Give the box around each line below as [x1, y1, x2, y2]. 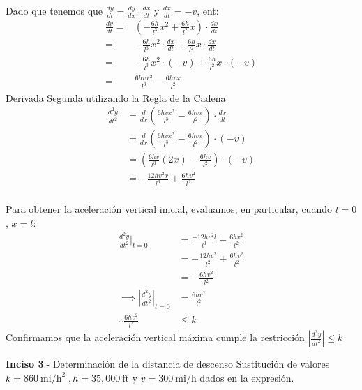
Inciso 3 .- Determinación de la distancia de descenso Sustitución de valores [6, 357, 330, 371]
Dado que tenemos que [6, 3, 103, 17]
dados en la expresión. [199, 370, 294, 384]
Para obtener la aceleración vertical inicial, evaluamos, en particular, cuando [6, 202, 332, 216]
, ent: [197, 3, 219, 17]
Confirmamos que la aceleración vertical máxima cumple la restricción [6, 330, 305, 345]
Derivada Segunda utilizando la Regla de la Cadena [6, 90, 226, 105]
